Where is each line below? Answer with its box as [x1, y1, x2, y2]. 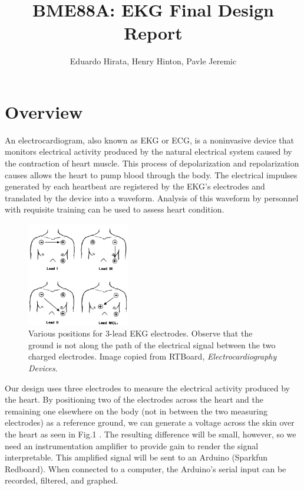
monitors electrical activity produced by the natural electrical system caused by [5, 145, 292, 158]
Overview [5, 99, 83, 123]
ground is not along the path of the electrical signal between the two [28, 338, 276, 351]
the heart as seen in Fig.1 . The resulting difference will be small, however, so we [5, 427, 296, 440]
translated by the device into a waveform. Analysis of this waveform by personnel [5, 191, 299, 204]
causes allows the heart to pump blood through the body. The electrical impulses [5, 168, 298, 181]
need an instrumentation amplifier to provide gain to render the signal [5, 439, 259, 452]
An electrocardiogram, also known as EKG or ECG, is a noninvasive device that [5, 133, 295, 146]
